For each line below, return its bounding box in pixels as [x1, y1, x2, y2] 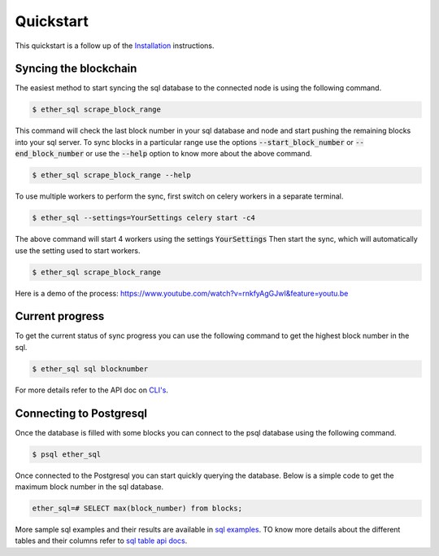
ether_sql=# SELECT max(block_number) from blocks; [32, 504, 243, 513]
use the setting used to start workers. [15, 245, 141, 256]
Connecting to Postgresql [15, 406, 148, 420]
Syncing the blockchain [15, 62, 137, 76]
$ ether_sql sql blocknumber [32, 364, 149, 374]
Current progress [15, 309, 105, 323]
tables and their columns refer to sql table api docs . [15, 536, 188, 545]
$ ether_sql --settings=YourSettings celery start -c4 [32, 213, 255, 223]
